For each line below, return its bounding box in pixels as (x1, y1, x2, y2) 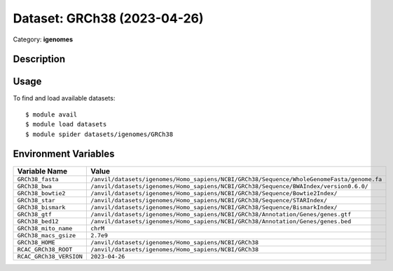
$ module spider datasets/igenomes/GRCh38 (25, 130, 174, 138)
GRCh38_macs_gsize (17, 232, 76, 239)
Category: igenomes (13, 35, 74, 44)
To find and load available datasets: (13, 94, 116, 103)
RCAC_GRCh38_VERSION (17, 253, 83, 260)
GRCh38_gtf (17, 211, 53, 218)
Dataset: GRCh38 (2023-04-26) (13, 11, 204, 26)
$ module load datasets (25, 120, 107, 128)
